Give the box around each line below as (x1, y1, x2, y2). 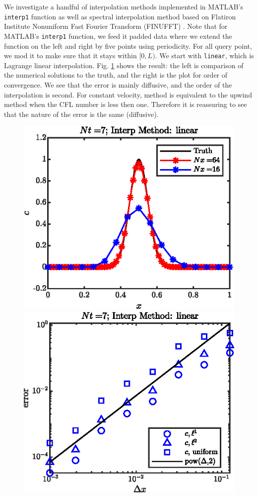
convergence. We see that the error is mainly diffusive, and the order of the (4, 79, 232, 90)
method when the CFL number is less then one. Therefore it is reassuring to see (4, 99, 247, 109)
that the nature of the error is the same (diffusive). (4, 108, 159, 119)
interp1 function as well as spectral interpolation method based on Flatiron (4, 11, 236, 21)
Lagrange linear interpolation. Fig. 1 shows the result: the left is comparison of (4, 60, 244, 70)
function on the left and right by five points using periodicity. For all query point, (4, 40, 252, 51)
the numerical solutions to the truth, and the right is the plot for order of (4, 70, 228, 80)
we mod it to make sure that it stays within (4, 50, 137, 61)
